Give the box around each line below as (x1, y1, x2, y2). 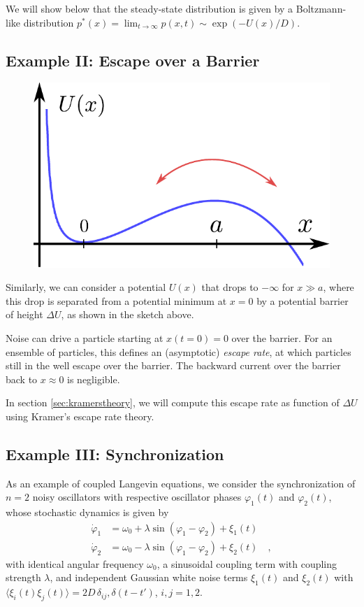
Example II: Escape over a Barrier (6, 49, 260, 71)
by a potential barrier (256, 293, 349, 308)
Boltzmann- (296, 1, 347, 15)
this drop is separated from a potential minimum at (6, 293, 227, 308)
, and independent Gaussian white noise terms (50, 570, 248, 585)
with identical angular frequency (6, 556, 144, 571)
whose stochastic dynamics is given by (6, 505, 169, 520)
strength (6, 570, 41, 585)
